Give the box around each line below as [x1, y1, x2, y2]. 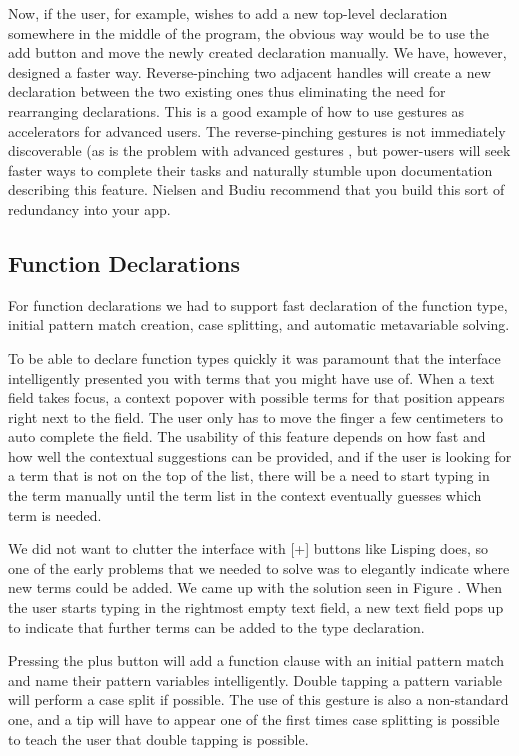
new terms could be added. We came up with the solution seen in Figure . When [8, 577, 502, 598]
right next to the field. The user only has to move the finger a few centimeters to [8, 406, 503, 427]
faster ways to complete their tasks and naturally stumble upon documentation [8, 159, 493, 180]
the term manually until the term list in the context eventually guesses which [8, 485, 482, 506]
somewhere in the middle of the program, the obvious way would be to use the [8, 22, 489, 43]
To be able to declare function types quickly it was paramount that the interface [8, 347, 501, 368]
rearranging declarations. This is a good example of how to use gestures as [8, 100, 465, 121]
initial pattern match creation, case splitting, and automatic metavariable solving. [8, 314, 510, 335]
